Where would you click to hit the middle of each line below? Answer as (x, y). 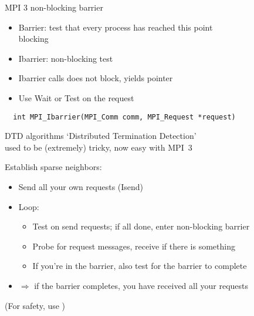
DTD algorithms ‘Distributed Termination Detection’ (101, 136)
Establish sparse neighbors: (53, 167)
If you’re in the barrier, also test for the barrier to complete (140, 266)
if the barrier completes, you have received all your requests (141, 285)
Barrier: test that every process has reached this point (116, 27)
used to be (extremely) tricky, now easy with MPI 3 (99, 147)
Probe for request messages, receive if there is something (134, 246)
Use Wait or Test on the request (76, 97)
